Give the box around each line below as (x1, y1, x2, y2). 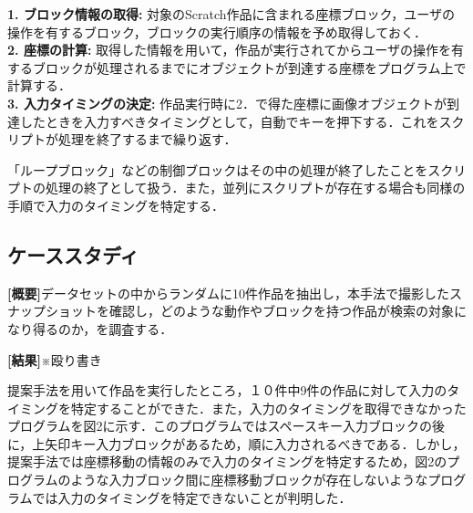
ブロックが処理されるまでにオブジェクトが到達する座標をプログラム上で (32, 58, 467, 77)
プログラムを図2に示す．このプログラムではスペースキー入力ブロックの (7, 416, 432, 435)
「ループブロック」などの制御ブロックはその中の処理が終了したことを (7, 160, 428, 179)
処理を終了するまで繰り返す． (57, 130, 237, 149)
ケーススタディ (7, 240, 139, 268)
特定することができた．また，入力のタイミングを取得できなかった (70, 398, 467, 417)
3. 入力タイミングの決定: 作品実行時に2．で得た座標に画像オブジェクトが (7, 93, 447, 112)
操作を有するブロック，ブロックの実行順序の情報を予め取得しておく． (7, 22, 427, 41)
